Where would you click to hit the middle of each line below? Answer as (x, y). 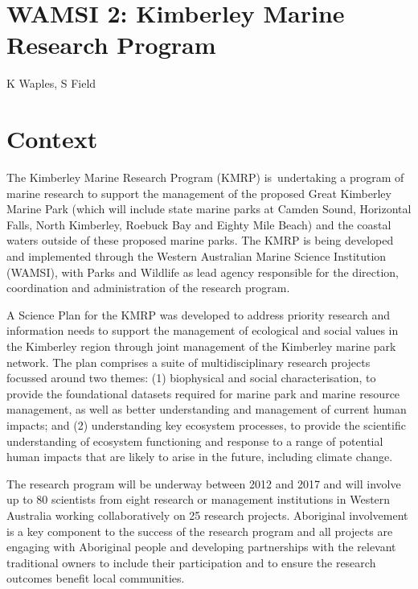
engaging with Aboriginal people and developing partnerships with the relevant (201, 547)
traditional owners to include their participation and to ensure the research (191, 562)
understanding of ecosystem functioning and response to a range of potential (195, 441)
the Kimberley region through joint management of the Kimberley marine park (201, 346)
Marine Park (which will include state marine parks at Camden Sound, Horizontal (209, 209)
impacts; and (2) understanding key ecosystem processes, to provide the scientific (206, 424)
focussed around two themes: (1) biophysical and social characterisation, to (191, 378)
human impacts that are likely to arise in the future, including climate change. (200, 457)
